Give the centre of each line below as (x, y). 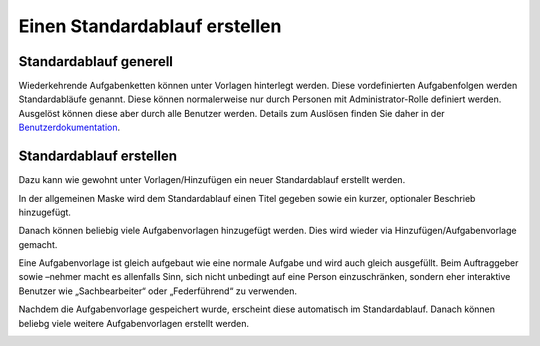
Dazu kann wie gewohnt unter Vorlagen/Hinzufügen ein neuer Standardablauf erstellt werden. (212, 180)
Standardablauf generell (96, 61)
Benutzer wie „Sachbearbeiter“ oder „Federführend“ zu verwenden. (158, 291)
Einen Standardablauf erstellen (150, 26)
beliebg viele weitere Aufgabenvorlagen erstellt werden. (134, 323)
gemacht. (38, 244)
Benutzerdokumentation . (69, 127)
